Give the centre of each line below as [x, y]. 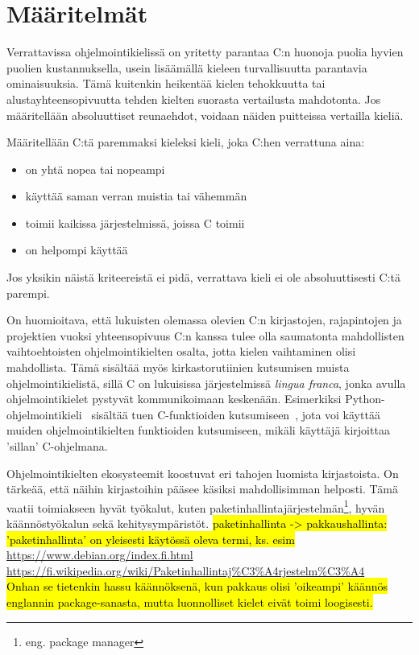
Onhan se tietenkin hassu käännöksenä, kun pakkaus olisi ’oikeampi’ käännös [197, 586]
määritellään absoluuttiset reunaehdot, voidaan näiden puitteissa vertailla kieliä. [205, 115]
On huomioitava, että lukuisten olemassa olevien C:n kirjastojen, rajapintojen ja [204, 320]
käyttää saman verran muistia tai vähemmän [136, 196]
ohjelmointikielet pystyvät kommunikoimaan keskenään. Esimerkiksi [174, 399]
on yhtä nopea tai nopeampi [95, 169]
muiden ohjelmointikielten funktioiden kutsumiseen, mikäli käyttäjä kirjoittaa [198, 430]
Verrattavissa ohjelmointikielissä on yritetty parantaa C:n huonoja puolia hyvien [205, 52]
